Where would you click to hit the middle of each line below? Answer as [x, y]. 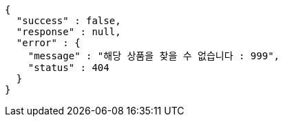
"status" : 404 [69, 68]
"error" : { [48, 43]
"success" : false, [69, 21]
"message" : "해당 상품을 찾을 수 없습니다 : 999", [154, 56]
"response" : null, [69, 32]
